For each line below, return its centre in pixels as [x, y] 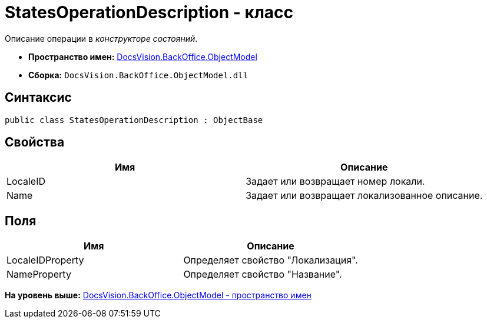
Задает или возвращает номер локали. [335, 182]
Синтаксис [38, 98]
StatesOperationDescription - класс [149, 12]
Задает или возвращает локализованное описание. [364, 196]
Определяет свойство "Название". [263, 274]
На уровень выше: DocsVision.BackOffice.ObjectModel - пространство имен [158, 295]
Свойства [35, 142]
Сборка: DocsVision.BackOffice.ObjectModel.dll [138, 75]
